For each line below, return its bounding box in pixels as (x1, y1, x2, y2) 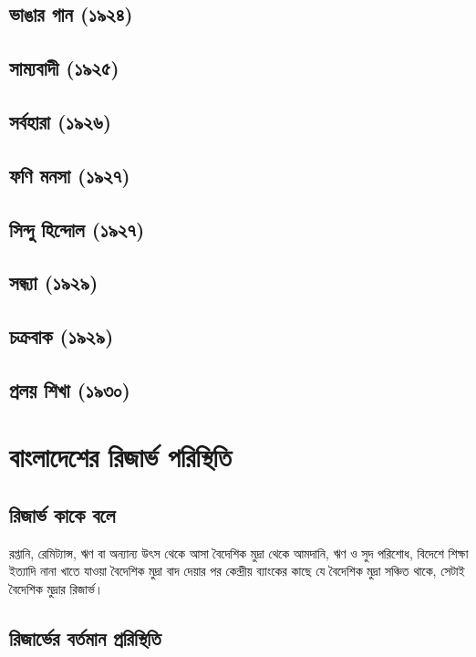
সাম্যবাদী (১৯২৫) (9, 54, 119, 82)
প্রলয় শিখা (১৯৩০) (9, 375, 130, 403)
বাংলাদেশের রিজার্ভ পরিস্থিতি (9, 438, 233, 475)
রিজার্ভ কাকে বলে (9, 501, 116, 529)
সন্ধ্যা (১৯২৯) (9, 268, 98, 297)
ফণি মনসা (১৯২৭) (9, 161, 130, 189)
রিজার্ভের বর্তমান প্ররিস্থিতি (9, 624, 161, 652)
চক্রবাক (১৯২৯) (9, 322, 114, 350)
